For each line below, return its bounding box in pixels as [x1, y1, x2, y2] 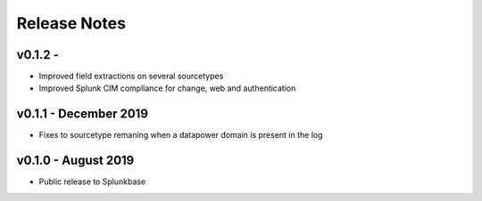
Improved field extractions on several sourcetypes [38, 71, 224, 82]
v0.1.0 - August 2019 [16, 153, 135, 168]
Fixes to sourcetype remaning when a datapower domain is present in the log [38, 130, 323, 141]
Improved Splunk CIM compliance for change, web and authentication [38, 83, 296, 93]
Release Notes [16, 13, 127, 33]
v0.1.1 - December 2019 [16, 107, 149, 122]
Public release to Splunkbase [38, 176, 146, 187]
